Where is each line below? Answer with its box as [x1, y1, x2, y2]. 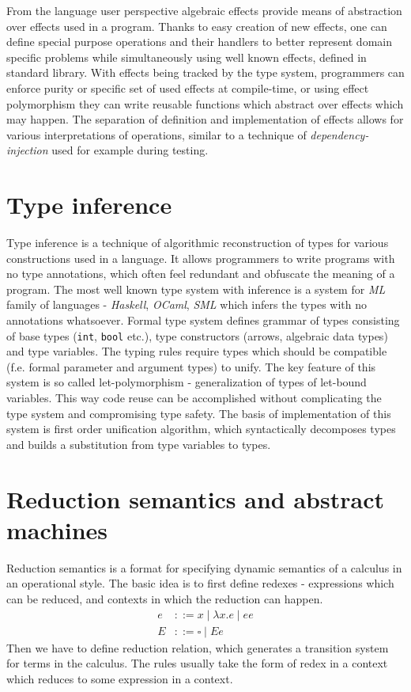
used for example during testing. [51, 142, 209, 158]
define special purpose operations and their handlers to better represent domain [6, 33, 392, 50]
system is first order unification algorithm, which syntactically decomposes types [6, 420, 396, 437]
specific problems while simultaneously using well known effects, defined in [6, 48, 367, 65]
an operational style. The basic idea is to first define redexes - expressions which [6, 575, 394, 591]
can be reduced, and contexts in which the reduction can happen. [6, 590, 323, 606]
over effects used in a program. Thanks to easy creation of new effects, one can [6, 17, 387, 34]
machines [6, 513, 108, 546]
